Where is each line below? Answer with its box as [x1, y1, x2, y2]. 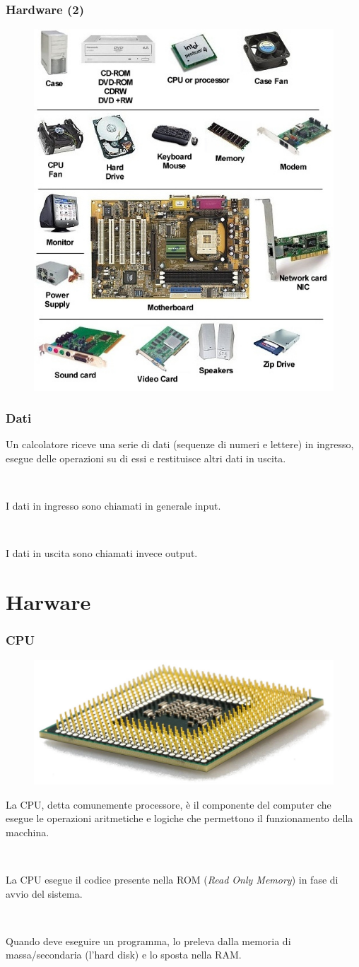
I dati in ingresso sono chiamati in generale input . [6, 498, 221, 513]
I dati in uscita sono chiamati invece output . [6, 546, 198, 561]
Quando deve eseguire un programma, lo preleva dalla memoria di [6, 933, 291, 948]
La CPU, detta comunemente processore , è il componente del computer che [6, 797, 331, 811]
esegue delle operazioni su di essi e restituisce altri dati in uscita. [6, 450, 286, 465]
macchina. [6, 824, 49, 839]
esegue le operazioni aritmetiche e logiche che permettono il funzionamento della [6, 811, 353, 826]
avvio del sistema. [6, 886, 83, 901]
